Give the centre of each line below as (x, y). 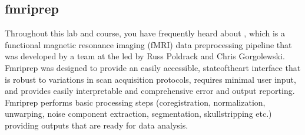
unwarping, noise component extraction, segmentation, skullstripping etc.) (138, 114)
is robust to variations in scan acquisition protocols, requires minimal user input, (150, 79)
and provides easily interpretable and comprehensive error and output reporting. (150, 91)
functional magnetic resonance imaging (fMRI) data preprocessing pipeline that (148, 44)
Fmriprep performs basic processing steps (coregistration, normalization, (135, 102)
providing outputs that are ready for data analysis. (97, 125)
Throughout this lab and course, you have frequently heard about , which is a (145, 33)
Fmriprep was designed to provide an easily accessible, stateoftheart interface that (153, 67)
